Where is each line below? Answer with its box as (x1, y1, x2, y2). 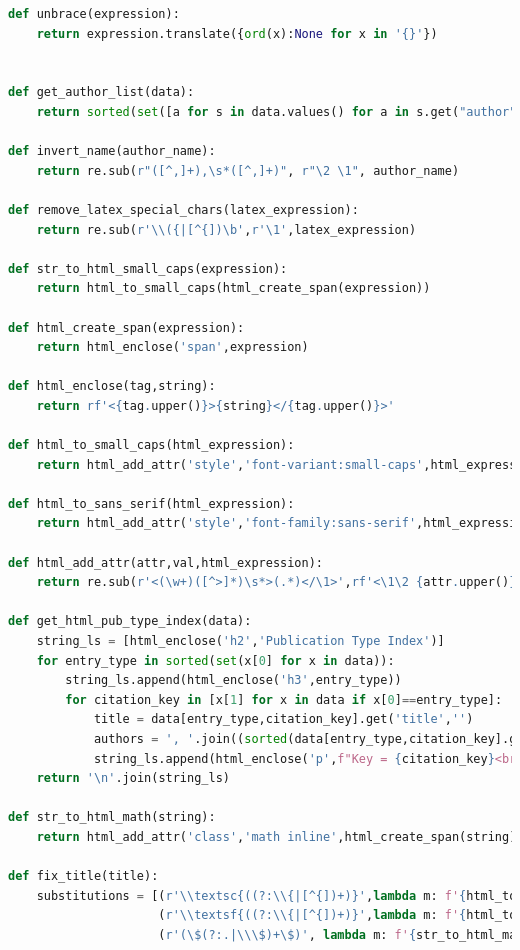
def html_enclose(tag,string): (8, 379, 216, 394)
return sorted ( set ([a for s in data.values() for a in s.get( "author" (36, 104, 517, 119)
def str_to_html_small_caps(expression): (8, 261, 288, 276)
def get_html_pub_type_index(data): (8, 614, 252, 629)
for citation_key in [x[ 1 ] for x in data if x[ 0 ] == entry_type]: (65, 692, 503, 707)
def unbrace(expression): (8, 7, 180, 21)
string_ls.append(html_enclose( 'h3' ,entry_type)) (65, 673, 402, 688)
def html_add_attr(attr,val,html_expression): (8, 555, 323, 570)
